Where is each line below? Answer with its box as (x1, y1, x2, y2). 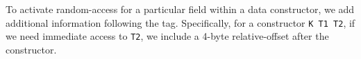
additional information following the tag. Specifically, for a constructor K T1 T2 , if (6, 15, 355, 29)
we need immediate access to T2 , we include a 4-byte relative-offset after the (6, 29, 329, 43)
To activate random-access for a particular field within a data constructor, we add (6, 2, 355, 16)
